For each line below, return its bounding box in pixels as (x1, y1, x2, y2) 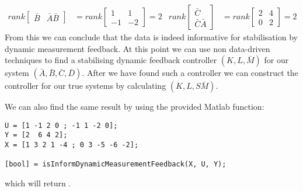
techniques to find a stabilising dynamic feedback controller (5, 54, 217, 66)
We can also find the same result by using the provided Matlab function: (5, 100, 264, 113)
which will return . (5, 177, 71, 189)
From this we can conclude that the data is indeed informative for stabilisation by (5, 31, 298, 43)
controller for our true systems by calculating (5, 79, 166, 92)
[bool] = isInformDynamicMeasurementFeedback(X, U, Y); (5, 160, 227, 169)
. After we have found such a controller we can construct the (82, 67, 298, 79)
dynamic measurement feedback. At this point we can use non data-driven (5, 42, 270, 54)
